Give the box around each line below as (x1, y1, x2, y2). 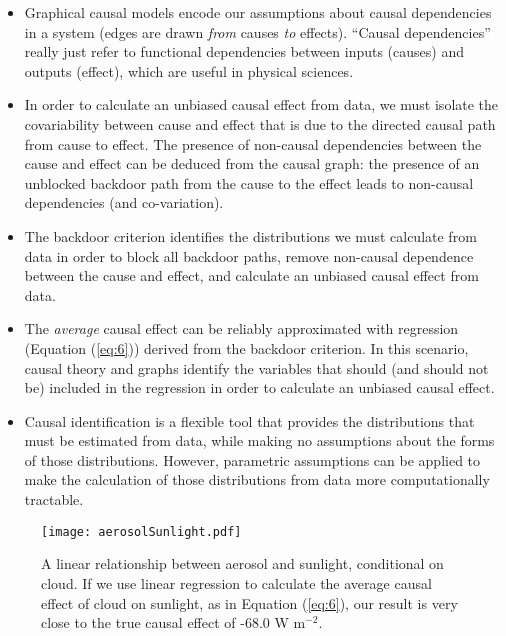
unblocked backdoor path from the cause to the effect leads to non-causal (24, 172, 474, 193)
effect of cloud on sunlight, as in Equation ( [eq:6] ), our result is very (41, 592, 458, 613)
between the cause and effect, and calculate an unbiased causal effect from (24, 265, 479, 286)
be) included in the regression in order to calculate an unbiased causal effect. (24, 377, 495, 398)
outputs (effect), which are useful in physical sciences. (24, 60, 354, 81)
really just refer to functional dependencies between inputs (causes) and (24, 41, 464, 62)
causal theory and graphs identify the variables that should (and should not (24, 357, 489, 378)
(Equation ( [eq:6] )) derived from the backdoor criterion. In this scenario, (24, 337, 469, 358)
